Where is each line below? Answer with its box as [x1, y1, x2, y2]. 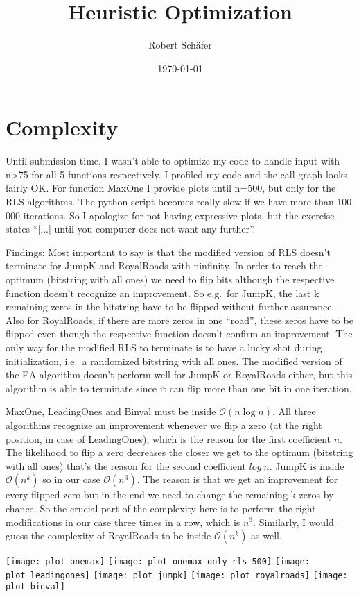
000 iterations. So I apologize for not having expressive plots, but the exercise [6, 208, 335, 222]
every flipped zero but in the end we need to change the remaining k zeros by [6, 487, 334, 502]
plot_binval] [6, 582, 65, 592]
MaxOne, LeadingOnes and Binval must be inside [6, 404, 216, 419]
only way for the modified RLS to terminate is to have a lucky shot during [6, 339, 322, 354]
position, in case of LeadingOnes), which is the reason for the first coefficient [6, 431, 331, 446]
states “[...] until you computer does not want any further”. [6, 221, 256, 236]
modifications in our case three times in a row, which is [6, 514, 240, 529]
